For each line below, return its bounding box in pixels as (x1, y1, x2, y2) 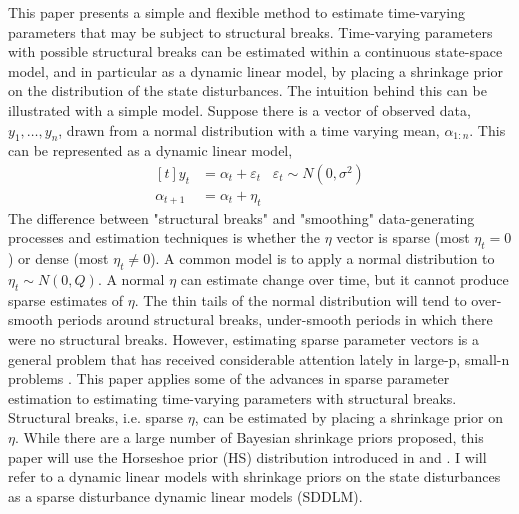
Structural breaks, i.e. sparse (8, 407, 184, 428)
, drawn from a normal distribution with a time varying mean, (58, 119, 440, 140)
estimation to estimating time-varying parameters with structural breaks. (8, 387, 457, 408)
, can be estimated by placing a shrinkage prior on (194, 407, 503, 428)
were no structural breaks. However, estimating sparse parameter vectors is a (8, 328, 479, 349)
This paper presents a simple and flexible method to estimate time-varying (8, 2, 466, 22)
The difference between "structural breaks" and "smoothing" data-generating (8, 207, 475, 228)
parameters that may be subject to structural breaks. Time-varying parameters (8, 21, 493, 42)
